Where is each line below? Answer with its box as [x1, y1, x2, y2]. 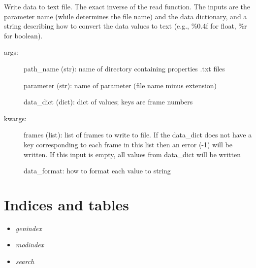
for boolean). [4, 30, 43, 40]
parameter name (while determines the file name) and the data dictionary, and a [4, 11, 247, 21]
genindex [15, 223, 42, 233]
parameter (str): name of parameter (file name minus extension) [24, 80, 217, 90]
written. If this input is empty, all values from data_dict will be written [24, 149, 241, 159]
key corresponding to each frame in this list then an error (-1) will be [24, 139, 232, 149]
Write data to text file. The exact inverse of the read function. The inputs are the [4, 1, 251, 11]
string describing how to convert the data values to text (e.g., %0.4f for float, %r [4, 21, 247, 31]
